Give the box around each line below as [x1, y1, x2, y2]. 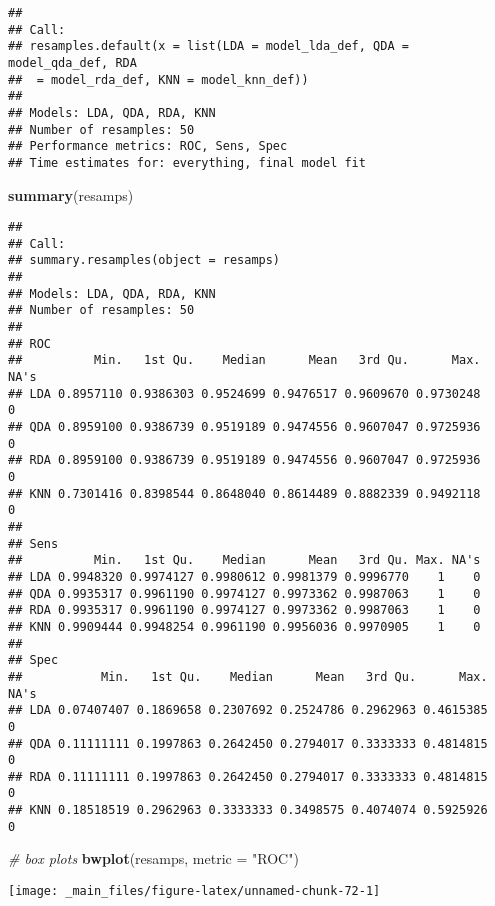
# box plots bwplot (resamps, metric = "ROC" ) [8, 848, 299, 869]
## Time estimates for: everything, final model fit [8, 155, 366, 170]
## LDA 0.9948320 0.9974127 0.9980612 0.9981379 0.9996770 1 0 [8, 569, 481, 584]
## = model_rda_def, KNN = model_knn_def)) [8, 72, 309, 87]
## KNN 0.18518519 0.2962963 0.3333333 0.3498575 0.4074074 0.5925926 [8, 803, 488, 818]
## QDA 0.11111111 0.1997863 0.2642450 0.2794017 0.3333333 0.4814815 [8, 736, 488, 751]
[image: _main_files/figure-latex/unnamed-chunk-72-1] [8, 884, 381, 899]
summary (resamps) [8, 184, 134, 205]
